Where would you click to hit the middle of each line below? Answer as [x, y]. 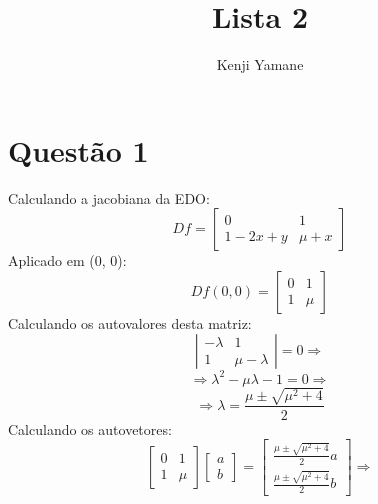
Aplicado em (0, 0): [67, 260]
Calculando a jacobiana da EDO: [109, 197]
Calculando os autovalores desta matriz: [130, 322]
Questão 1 [78, 149]
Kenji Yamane [260, 64]
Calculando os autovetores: [90, 428]
